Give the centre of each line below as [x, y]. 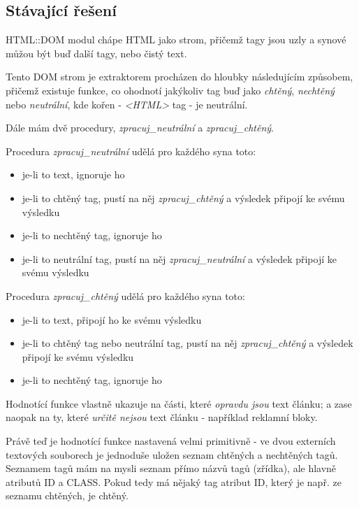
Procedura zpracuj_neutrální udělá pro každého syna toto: [131, 151]
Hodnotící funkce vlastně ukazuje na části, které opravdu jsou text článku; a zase [179, 403]
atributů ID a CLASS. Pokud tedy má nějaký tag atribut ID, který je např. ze [174, 481]
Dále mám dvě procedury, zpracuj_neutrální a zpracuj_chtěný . [140, 128]
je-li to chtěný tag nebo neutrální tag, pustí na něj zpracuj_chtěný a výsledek [188, 343]
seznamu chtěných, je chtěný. [67, 495]
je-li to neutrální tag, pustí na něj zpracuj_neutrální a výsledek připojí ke [179, 258]
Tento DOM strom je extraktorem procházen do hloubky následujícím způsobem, [179, 77]
